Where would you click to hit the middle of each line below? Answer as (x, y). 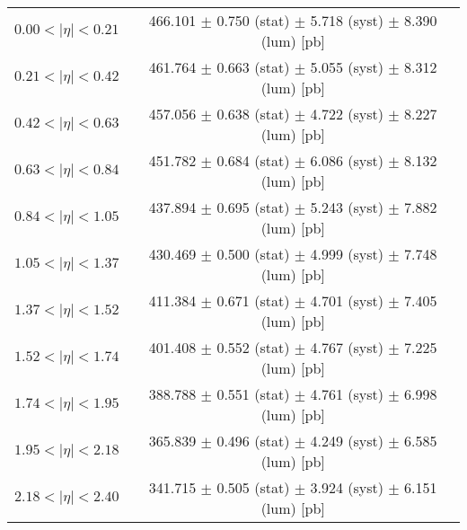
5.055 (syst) (347, 67)
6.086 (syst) (347, 160)
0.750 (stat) (253, 20)
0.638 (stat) (253, 114)
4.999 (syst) (347, 254)
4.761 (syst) (347, 394)
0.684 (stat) (253, 160)
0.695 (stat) (253, 207)
